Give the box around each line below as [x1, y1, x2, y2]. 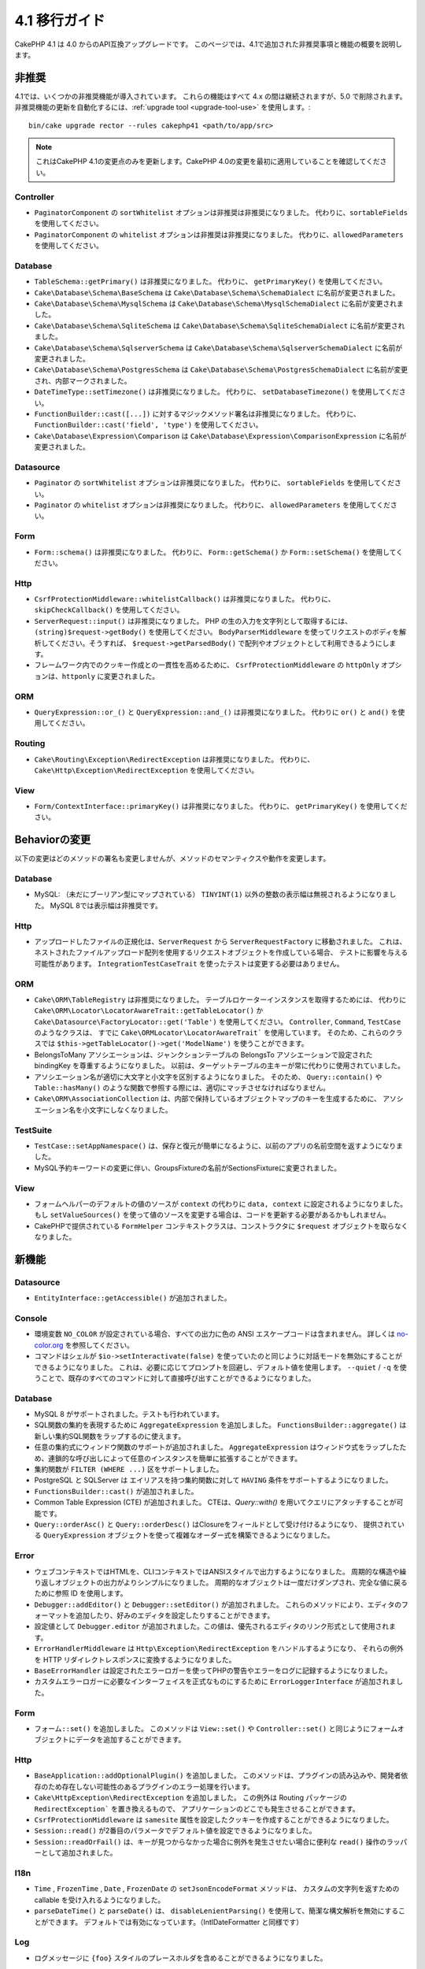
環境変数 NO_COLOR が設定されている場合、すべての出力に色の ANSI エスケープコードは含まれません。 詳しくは [34, 1329, 395, 1339]
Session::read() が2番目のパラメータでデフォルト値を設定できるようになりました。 [34, 1826, 316, 1835]
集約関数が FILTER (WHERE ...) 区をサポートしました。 [34, 1465, 224, 1474]
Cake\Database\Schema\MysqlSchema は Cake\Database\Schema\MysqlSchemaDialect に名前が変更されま [34, 299, 405, 309]
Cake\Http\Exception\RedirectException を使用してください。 [34, 765, 259, 775]
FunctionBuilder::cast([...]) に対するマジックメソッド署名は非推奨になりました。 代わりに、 [34, 409, 361, 418]
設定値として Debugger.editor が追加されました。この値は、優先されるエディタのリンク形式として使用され [34, 1622, 390, 1631]
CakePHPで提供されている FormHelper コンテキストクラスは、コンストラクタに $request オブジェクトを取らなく [34, 1221, 408, 1230]
